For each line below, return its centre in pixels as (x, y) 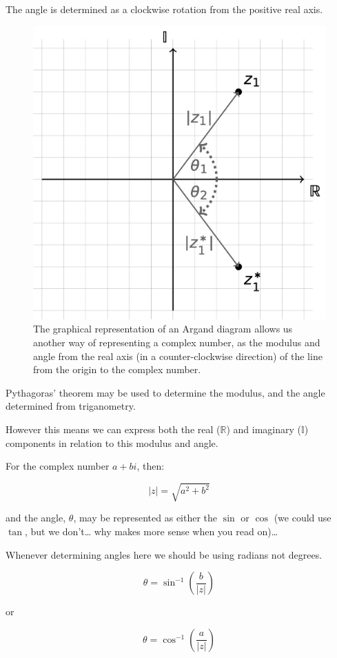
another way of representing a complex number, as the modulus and (177, 342)
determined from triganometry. (71, 406)
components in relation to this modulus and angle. (112, 442)
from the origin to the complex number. (117, 369)
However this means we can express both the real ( (113, 429)
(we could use (303, 518)
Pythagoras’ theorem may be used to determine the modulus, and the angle (165, 392)
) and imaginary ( (264, 429)
